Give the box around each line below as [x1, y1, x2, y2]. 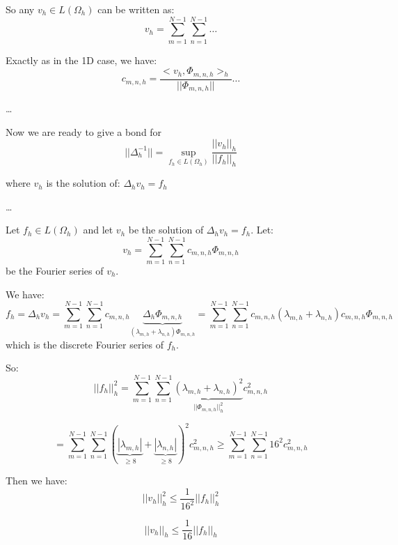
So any [6, 2, 35, 16]
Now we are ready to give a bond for [6, 124, 162, 139]
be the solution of [128, 222, 204, 237]
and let [83, 222, 113, 237]
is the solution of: [46, 176, 120, 190]
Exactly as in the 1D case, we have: [6, 52, 157, 67]
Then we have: [6, 473, 67, 488]
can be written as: [97, 2, 175, 16]
